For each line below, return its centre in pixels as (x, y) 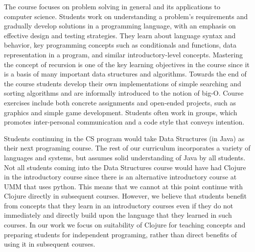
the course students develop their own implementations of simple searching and (123, 83)
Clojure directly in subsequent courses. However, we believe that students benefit (126, 196)
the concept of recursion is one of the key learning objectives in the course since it (127, 64)
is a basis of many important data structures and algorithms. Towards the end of (125, 74)
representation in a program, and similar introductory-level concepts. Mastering (123, 54)
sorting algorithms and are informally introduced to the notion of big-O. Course (124, 93)
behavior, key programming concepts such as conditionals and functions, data (120, 45)
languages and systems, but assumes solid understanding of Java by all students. (125, 157)
